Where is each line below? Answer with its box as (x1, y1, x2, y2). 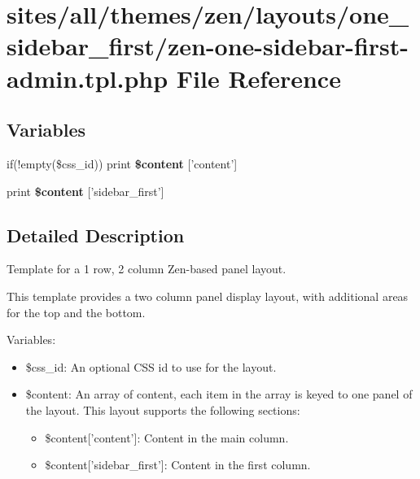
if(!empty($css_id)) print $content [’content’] (7, 155, 238, 172)
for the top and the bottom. (7, 303, 146, 320)
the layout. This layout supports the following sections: (25, 401, 300, 418)
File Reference (176, 61, 341, 94)
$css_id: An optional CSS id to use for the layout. (25, 358, 277, 375)
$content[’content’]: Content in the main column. (45, 429, 289, 446)
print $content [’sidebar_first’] (7, 182, 164, 199)
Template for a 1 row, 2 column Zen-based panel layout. (7, 260, 287, 277)
